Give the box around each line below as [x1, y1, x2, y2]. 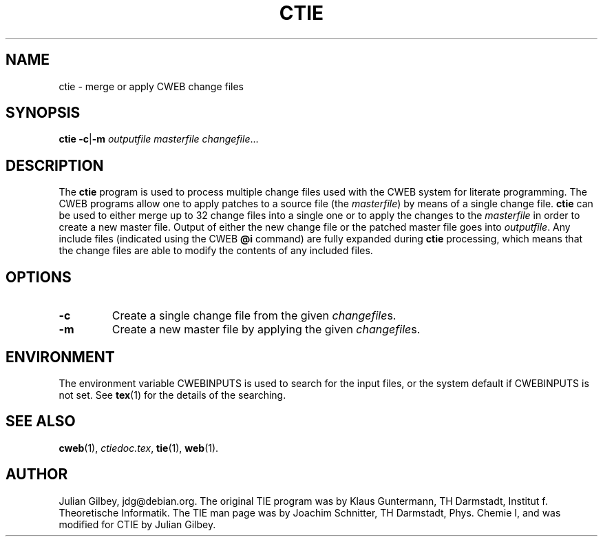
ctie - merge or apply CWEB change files [59, 80, 244, 92]
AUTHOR [6, 466, 68, 483]
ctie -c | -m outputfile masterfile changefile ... [59, 133, 259, 145]
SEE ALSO [6, 413, 76, 430]
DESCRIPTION [6, 156, 104, 174]
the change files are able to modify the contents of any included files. [59, 244, 373, 257]
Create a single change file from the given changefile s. [112, 309, 396, 323]
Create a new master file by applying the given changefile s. [112, 322, 421, 337]
